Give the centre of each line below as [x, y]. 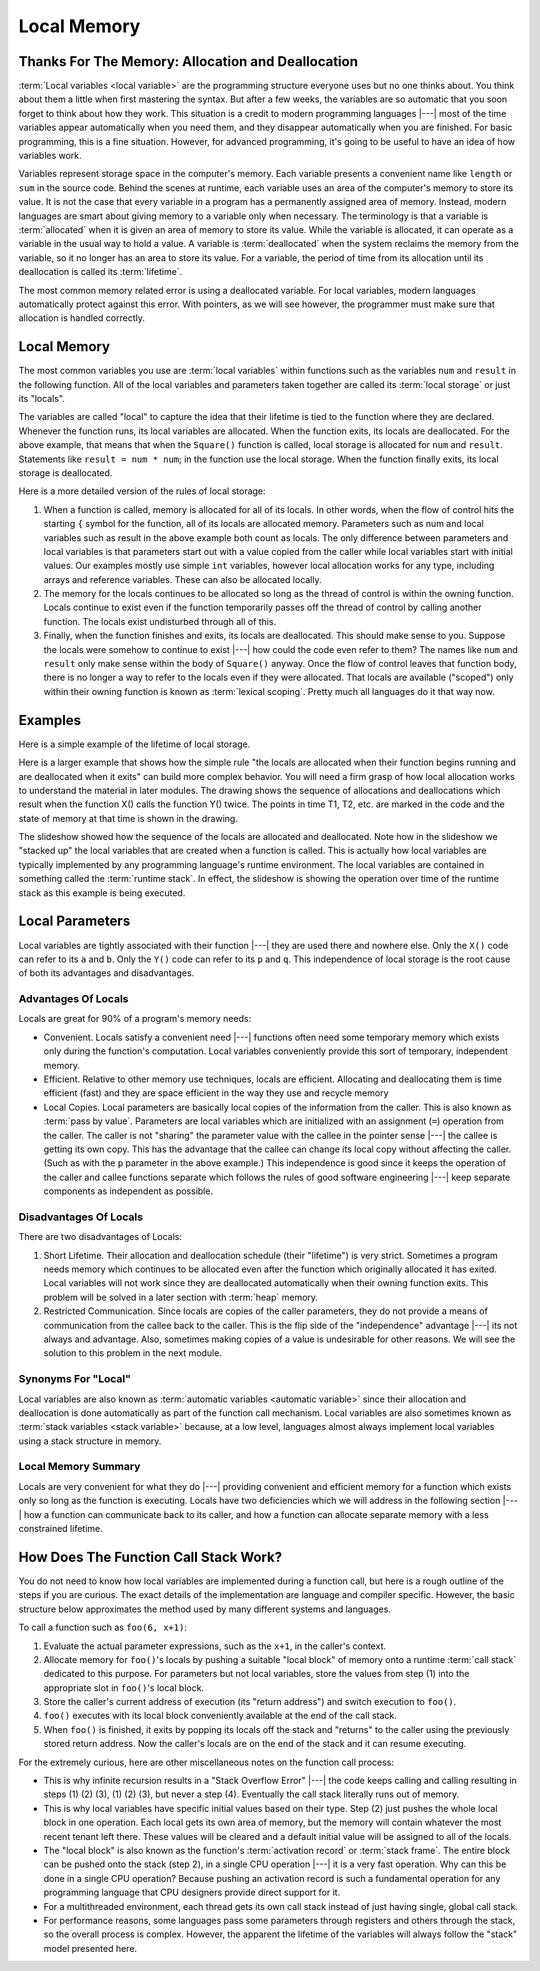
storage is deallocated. [65, 472]
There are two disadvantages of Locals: [100, 1237]
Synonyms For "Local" [75, 1379]
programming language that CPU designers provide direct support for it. [192, 1892]
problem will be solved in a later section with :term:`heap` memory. [181, 1297]
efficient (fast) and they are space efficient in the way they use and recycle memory [216, 1093]
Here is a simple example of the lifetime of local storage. [134, 744]
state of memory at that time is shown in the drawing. [128, 818]
